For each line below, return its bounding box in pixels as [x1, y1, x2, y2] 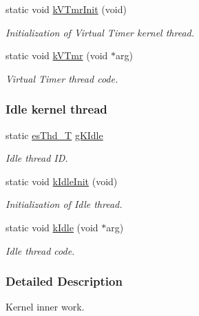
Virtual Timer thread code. [6, 71, 118, 85]
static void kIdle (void [6, 220, 98, 234]
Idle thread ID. [6, 151, 68, 165]
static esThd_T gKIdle [6, 127, 103, 142]
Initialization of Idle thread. [6, 197, 123, 211]
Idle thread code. [6, 243, 75, 257]
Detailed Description [6, 273, 123, 290]
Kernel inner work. [6, 299, 85, 314]
